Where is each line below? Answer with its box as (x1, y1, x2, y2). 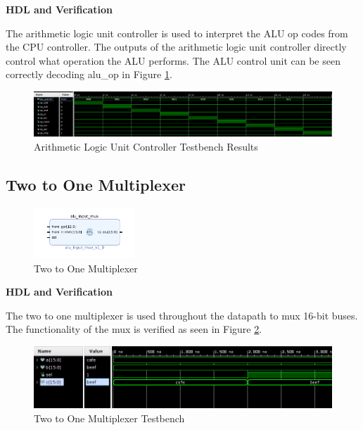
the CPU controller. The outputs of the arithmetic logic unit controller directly (6, 39, 347, 54)
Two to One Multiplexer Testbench (34, 410, 185, 425)
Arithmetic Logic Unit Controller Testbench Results (34, 139, 258, 153)
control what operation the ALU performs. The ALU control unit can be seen (6, 53, 340, 68)
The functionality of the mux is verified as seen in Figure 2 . (6, 322, 262, 336)
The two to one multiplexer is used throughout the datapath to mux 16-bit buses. (6, 308, 358, 322)
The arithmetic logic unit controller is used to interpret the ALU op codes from (6, 25, 348, 40)
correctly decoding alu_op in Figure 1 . (6, 67, 172, 82)
